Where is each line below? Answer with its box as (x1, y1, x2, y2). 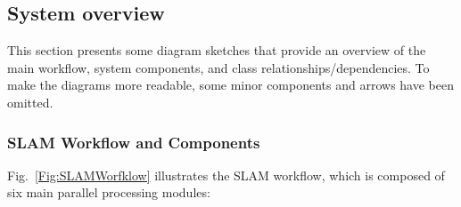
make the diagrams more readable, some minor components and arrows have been (7, 76, 454, 94)
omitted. (7, 92, 54, 111)
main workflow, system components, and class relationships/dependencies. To (7, 58, 430, 76)
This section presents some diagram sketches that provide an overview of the (7, 41, 426, 60)
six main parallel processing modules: (7, 183, 210, 202)
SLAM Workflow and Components (7, 131, 260, 153)
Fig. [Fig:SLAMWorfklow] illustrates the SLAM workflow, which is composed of (7, 165, 445, 184)
